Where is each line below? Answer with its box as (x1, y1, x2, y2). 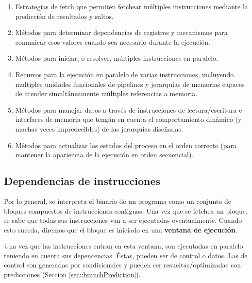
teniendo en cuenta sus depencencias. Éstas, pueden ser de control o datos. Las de (4, 250, 248, 260)
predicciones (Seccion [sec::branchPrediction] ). (4, 269, 141, 280)
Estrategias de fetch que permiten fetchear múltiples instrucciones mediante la (15, 1, 248, 11)
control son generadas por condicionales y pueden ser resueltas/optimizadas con (4, 260, 241, 270)
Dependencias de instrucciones (4, 173, 161, 188)
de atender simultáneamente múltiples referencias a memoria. (15, 88, 198, 99)
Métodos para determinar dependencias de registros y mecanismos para (15, 27, 228, 37)
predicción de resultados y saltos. (15, 11, 114, 21)
